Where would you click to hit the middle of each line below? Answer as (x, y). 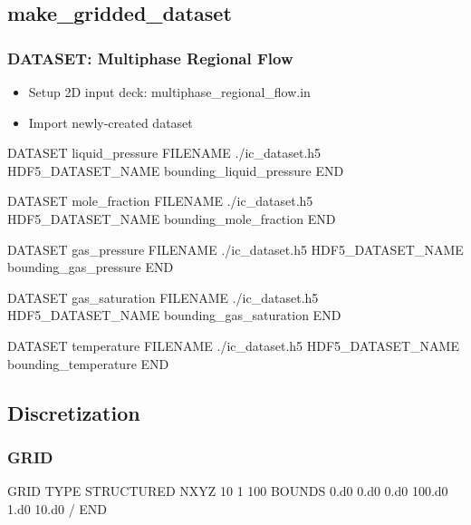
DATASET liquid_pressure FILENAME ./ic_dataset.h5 (164, 153)
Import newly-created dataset (111, 122)
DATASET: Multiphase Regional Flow (150, 58)
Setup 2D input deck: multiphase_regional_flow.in (169, 92)
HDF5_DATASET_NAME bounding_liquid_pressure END (176, 170)
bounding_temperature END (88, 363)
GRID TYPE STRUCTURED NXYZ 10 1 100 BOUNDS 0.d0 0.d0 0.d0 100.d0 (228, 491)
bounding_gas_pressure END (91, 267)
